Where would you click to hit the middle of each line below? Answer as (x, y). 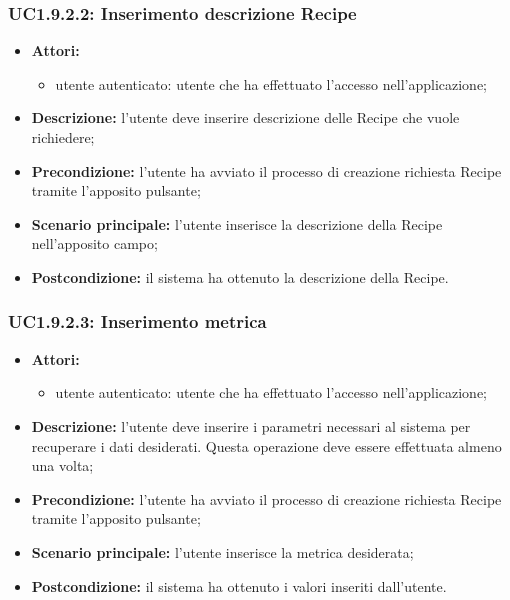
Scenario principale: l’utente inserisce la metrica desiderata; (222, 551)
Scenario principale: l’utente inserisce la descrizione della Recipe (237, 223)
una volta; (62, 465)
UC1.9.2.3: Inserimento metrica (137, 321)
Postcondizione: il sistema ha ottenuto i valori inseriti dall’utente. (239, 585)
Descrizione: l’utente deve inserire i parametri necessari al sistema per (251, 425)
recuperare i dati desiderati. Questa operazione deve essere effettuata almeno (266, 445)
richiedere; (63, 137)
